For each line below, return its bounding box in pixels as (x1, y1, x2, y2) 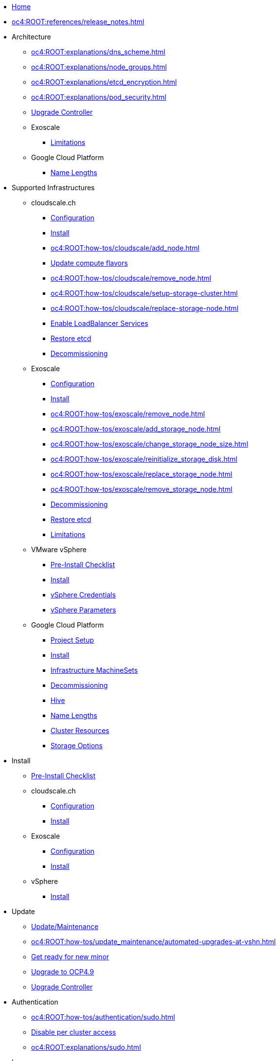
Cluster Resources (51, 726, 109, 735)
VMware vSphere (31, 545, 87, 554)
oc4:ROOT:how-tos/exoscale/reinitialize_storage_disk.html (51, 455, 238, 463)
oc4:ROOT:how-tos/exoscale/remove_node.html (51, 410, 205, 418)
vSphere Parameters (51, 606, 116, 614)
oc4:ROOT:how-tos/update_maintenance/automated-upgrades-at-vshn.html (31, 937, 276, 946)
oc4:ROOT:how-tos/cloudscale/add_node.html (51, 244, 200, 252)
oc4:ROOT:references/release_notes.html (12, 18, 144, 26)
